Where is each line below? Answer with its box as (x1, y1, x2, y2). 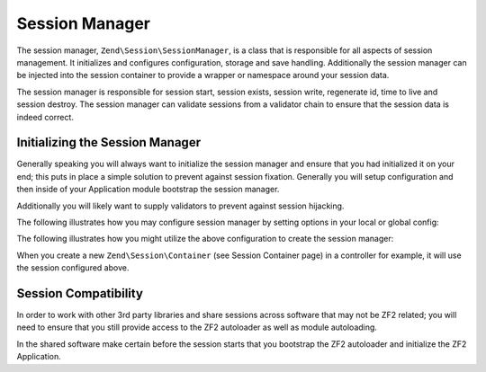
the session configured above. (16, 262, 130, 273)
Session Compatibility (16, 286, 144, 301)
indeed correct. (16, 111, 74, 122)
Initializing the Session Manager (16, 135, 202, 150)
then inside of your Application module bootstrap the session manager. (16, 184, 280, 195)
